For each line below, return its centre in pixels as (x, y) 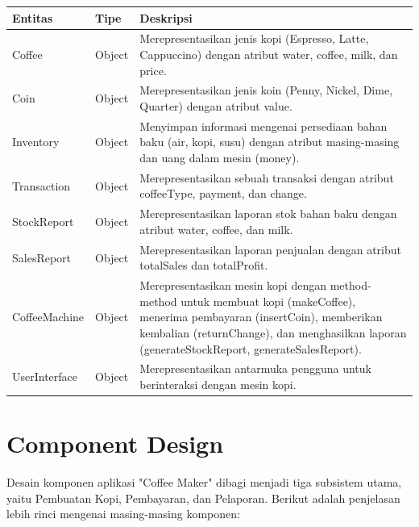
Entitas (33, 17)
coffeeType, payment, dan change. (223, 193)
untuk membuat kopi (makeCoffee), (268, 301)
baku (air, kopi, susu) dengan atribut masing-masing (270, 142)
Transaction (41, 185)
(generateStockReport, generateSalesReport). (251, 348)
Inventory (36, 142)
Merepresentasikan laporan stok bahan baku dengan (268, 213)
